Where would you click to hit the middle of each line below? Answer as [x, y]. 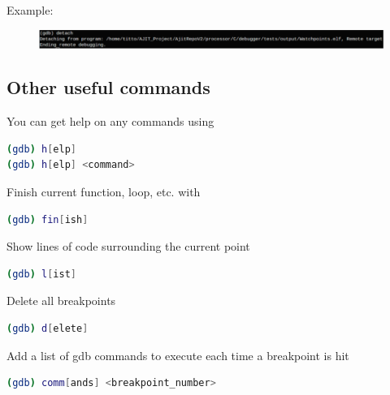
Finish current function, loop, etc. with [104, 192]
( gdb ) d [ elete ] [48, 329]
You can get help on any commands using [110, 121]
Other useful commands [108, 87]
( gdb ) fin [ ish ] [48, 219]
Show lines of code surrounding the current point [128, 246]
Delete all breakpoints [61, 301]
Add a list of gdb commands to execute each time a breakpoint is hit [178, 355]
